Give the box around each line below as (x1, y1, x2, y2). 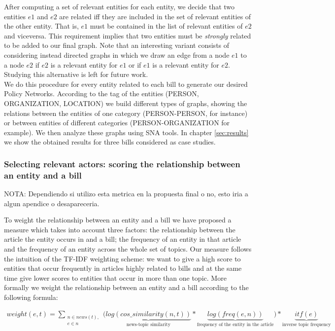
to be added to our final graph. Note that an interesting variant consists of (4, 40, 230, 50)
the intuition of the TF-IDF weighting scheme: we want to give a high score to (4, 253, 241, 263)
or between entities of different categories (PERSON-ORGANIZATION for (4, 117, 230, 128)
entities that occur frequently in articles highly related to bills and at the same (4, 263, 242, 273)
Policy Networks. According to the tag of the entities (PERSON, (4, 88, 199, 99)
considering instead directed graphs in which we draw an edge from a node (4, 49, 230, 60)
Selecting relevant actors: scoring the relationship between (4, 157, 240, 170)
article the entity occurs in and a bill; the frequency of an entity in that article (4, 234, 241, 244)
